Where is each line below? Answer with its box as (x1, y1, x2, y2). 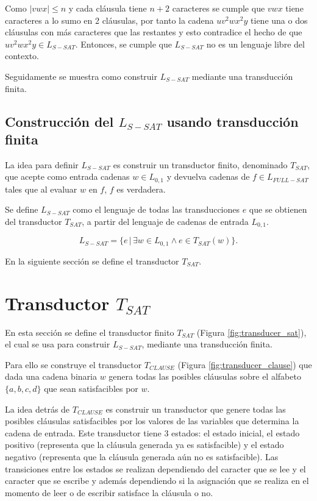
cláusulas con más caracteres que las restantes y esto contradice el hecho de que (5, 26, 302, 38)
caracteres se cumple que (172, 2, 265, 14)
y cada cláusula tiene (68, 2, 147, 14)
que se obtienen (249, 203, 307, 216)
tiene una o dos (251, 13, 308, 26)
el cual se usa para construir (5, 338, 110, 350)
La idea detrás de (5, 402, 70, 415)
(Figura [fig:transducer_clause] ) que (177, 358, 312, 371)
